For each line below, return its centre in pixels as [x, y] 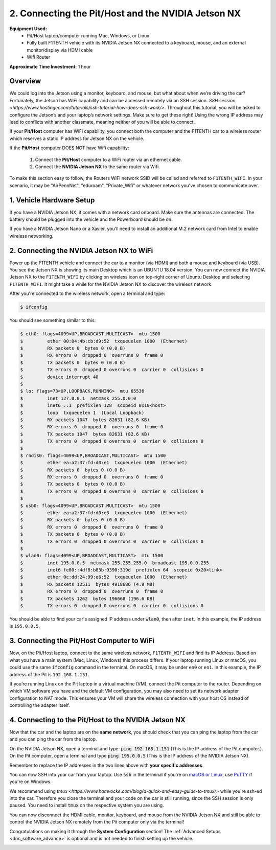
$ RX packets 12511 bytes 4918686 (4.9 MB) [88, 584]
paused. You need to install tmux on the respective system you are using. [87, 806]
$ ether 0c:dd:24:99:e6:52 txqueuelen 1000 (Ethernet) [104, 577]
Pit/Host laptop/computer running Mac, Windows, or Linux [88, 35]
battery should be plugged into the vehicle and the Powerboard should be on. [91, 219]
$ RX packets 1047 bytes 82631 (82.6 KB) [85, 420]
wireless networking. [31, 236]
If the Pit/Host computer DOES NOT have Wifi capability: [69, 148]
